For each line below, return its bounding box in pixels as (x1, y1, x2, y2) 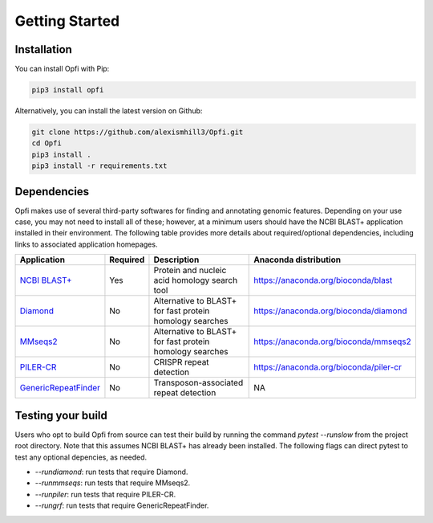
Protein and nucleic (153, 265, 227, 276)
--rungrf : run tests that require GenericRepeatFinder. (34, 501, 209, 510)
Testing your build (14, 408, 108, 422)
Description (153, 254, 200, 265)
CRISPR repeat (153, 357, 209, 368)
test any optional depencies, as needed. (14, 452, 148, 462)
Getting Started (14, 12, 120, 30)
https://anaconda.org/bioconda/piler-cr (253, 362, 403, 373)
